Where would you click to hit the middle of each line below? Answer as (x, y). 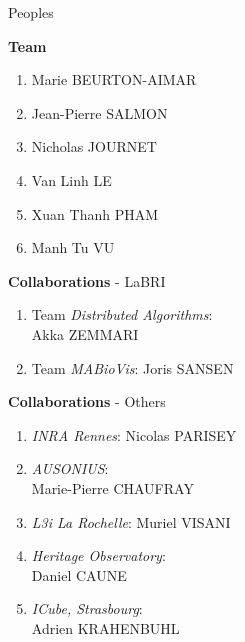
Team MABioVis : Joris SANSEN (132, 367)
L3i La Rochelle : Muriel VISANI (131, 521)
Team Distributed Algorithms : (122, 314)
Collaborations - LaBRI (87, 280)
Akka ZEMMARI (85, 333)
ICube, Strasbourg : (87, 608)
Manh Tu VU (73, 247)
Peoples (31, 12)
